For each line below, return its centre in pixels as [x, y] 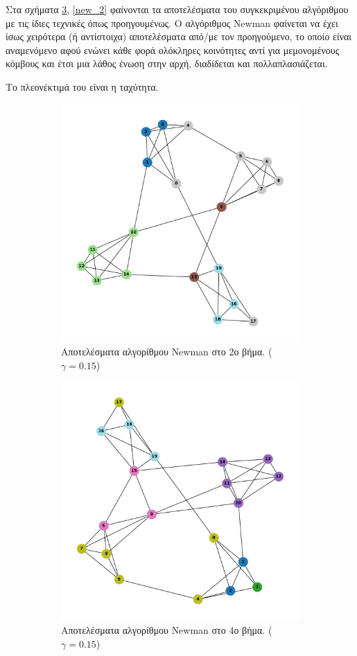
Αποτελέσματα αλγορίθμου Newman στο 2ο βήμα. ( [167, 352]
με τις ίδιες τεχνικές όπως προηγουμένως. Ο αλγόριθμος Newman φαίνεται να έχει [172, 23]
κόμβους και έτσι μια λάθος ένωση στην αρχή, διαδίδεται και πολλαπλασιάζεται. [167, 63]
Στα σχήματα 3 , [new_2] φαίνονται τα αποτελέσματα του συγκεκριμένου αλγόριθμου [177, 9]
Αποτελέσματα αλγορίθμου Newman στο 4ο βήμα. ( [167, 629]
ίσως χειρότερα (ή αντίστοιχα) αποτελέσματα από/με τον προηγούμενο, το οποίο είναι [179, 36]
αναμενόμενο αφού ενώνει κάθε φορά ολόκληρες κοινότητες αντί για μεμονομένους [173, 50]
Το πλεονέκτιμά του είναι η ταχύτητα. [82, 86]
